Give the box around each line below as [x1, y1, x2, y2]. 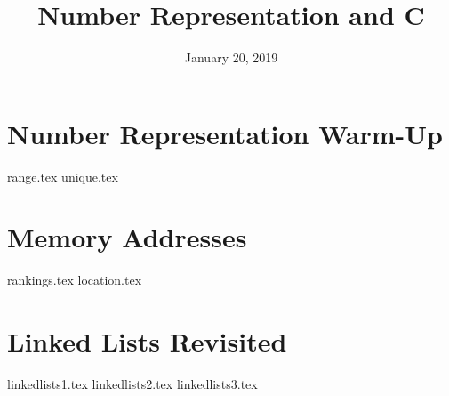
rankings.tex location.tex [7, 271, 142, 289]
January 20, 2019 [184, 48, 278, 67]
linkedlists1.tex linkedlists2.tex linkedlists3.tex [7, 375, 258, 393]
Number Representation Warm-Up [7, 115, 443, 151]
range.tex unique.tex [7, 166, 118, 185]
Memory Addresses [7, 219, 247, 255]
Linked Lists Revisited [7, 323, 287, 360]
